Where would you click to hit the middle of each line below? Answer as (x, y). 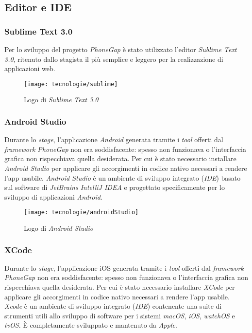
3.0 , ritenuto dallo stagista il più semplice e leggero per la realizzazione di (114, 59)
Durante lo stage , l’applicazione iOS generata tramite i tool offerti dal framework (124, 268)
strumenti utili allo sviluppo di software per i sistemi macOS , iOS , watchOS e (120, 315)
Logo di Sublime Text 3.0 (61, 100)
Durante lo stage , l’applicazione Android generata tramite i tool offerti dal (114, 139)
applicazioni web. (30, 68)
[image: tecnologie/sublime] (71, 84)
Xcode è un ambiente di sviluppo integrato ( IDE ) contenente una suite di (113, 306)
